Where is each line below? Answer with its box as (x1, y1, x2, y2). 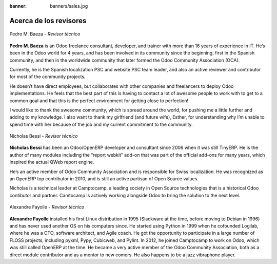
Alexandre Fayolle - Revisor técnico (9, 204, 85, 210)
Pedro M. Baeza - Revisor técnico (9, 31, 81, 37)
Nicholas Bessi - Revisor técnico (9, 133, 78, 139)
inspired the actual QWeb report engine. (9, 159, 94, 165)
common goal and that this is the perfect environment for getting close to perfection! (9, 98, 189, 104)
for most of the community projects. (9, 73, 86, 80)
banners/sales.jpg (50, 3, 88, 9)
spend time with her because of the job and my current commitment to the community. (9, 121, 193, 127)
